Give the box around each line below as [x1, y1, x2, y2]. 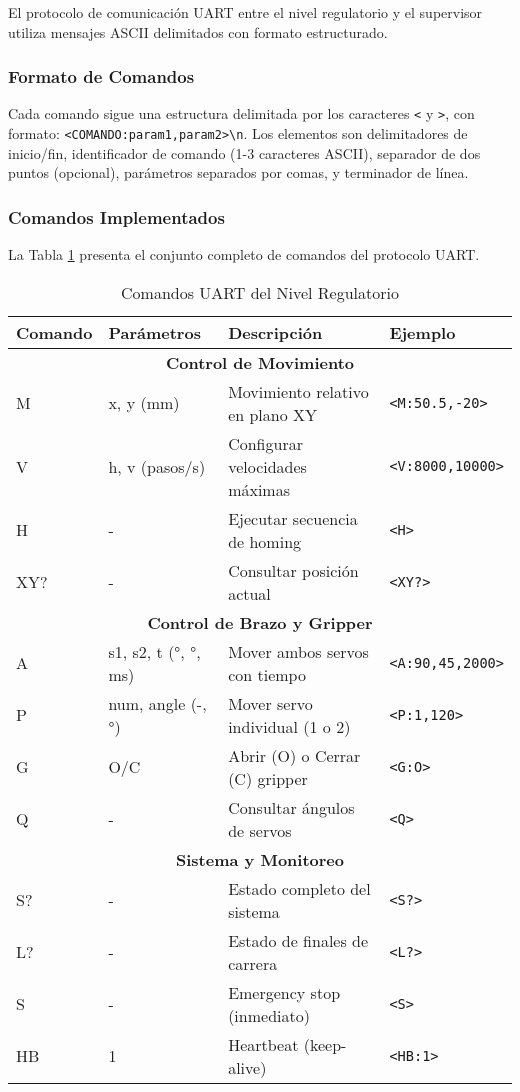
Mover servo [228, 691, 313, 715]
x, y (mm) [108, 391, 180, 415]
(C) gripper [228, 766, 308, 790]
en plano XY [228, 402, 318, 426]
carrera [228, 951, 278, 975]
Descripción [228, 320, 323, 344]
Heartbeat [228, 1032, 299, 1056]
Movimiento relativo [228, 379, 369, 403]
